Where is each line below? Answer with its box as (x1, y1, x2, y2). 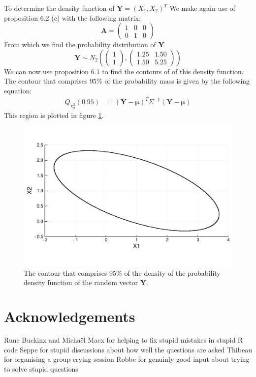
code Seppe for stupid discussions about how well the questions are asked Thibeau (4, 344, 252, 354)
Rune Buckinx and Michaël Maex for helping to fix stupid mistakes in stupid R (4, 335, 243, 345)
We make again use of (169, 3, 235, 13)
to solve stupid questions (4, 363, 78, 374)
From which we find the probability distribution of (4, 39, 156, 50)
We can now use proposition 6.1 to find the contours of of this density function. (4, 66, 244, 76)
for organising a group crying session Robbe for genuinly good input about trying (4, 354, 250, 364)
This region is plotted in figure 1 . (4, 110, 104, 120)
